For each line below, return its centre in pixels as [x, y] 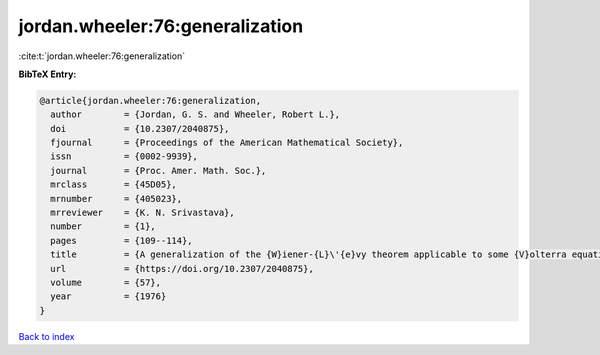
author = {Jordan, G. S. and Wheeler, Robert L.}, [195, 114]
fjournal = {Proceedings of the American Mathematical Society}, [227, 143]
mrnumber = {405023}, [116, 198]
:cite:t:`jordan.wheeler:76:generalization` [101, 56]
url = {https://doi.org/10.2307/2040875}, [182, 268]
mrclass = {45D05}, [113, 184]
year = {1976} [108, 296]
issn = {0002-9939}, [124, 156]
